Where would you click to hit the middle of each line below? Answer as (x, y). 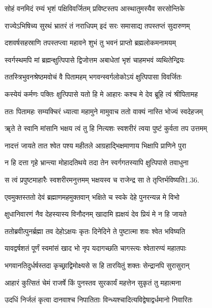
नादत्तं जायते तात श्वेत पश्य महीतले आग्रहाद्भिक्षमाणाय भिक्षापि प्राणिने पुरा (96, 145)
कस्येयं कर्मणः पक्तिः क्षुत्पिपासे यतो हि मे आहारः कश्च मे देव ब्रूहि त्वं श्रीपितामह (101, 94)
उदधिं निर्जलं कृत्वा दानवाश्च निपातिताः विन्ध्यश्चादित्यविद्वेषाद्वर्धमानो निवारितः (99, 300)
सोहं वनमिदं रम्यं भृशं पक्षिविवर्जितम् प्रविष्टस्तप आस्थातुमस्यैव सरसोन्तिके (95, 8)
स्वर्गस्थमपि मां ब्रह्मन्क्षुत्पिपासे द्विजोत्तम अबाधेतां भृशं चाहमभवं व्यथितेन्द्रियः (95, 59)
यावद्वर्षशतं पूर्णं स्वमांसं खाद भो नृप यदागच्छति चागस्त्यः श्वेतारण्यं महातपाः (96, 248)
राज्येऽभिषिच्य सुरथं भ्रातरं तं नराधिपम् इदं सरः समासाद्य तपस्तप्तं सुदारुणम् (97, 25)
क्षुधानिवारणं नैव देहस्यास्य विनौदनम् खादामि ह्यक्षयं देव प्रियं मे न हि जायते (96, 214)
